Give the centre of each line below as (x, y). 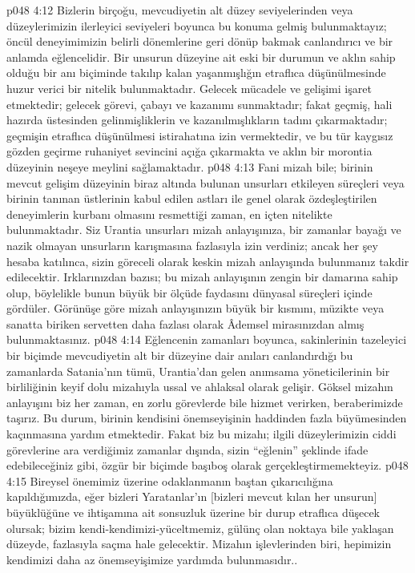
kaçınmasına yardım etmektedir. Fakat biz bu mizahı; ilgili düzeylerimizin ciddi (201, 434)
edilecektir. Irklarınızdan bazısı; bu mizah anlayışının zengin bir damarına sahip (202, 277)
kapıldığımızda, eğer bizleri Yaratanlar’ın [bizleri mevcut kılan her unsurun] (192, 496)
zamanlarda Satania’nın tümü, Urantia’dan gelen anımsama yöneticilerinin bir (198, 371)
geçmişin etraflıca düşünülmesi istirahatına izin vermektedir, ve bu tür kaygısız (200, 135)
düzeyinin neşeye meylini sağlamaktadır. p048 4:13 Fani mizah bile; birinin (190, 166)
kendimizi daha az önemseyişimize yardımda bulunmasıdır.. (152, 559)
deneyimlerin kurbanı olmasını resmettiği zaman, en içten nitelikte (169, 214)
